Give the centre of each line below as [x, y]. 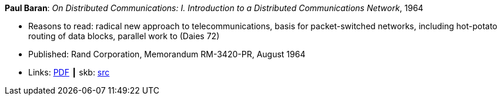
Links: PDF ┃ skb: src [69, 72]
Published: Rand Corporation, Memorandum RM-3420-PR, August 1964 [167, 54]
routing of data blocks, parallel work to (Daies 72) [124, 36]
